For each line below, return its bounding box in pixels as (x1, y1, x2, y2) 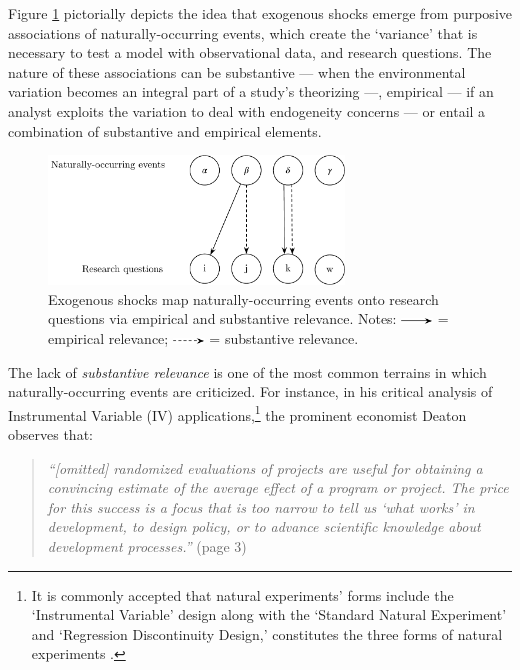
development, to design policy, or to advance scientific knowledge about (47, 516, 481, 537)
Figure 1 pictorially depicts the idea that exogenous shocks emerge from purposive (8, 3, 512, 23)
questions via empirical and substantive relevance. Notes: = (48, 308, 449, 329)
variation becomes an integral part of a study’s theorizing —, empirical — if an (8, 81, 494, 102)
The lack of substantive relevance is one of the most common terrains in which (8, 361, 487, 382)
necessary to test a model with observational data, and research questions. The (8, 42, 492, 63)
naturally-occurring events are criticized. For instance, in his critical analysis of (8, 381, 493, 402)
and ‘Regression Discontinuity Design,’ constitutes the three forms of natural (31, 623, 503, 644)
